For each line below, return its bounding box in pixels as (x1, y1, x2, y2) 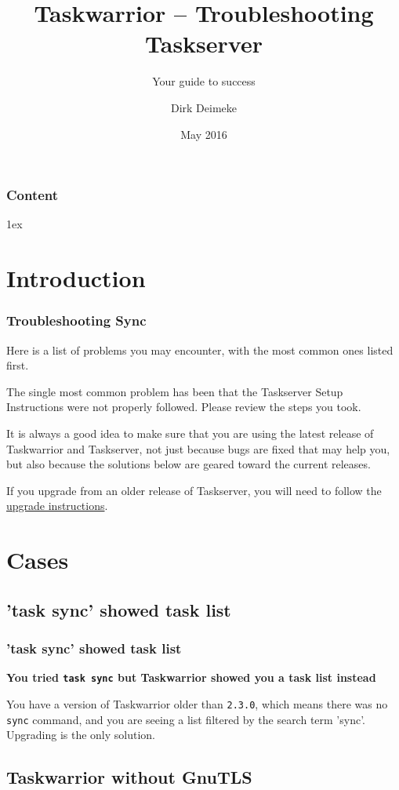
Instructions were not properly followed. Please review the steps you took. (6, 399, 361, 415)
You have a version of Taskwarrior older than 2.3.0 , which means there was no (6, 695, 388, 712)
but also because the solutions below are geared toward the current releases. (6, 456, 371, 472)
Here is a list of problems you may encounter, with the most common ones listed (6, 341, 394, 358)
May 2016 (180, 126, 227, 142)
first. (6, 357, 29, 373)
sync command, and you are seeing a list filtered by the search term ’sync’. (6, 711, 366, 727)
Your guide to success (152, 73, 256, 89)
